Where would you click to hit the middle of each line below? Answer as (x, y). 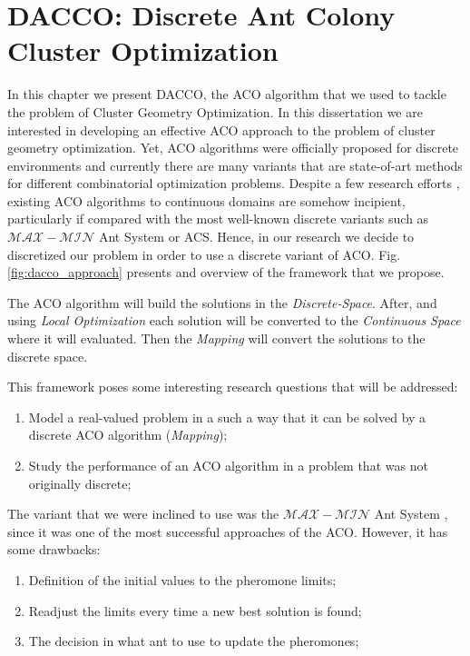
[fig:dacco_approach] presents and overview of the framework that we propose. (226, 272)
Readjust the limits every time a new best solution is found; (195, 610)
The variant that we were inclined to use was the (143, 514)
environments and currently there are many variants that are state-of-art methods (235, 165)
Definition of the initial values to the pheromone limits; (182, 579)
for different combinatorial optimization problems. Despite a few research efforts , (234, 183)
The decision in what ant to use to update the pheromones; (194, 641)
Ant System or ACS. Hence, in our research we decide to (256, 237)
